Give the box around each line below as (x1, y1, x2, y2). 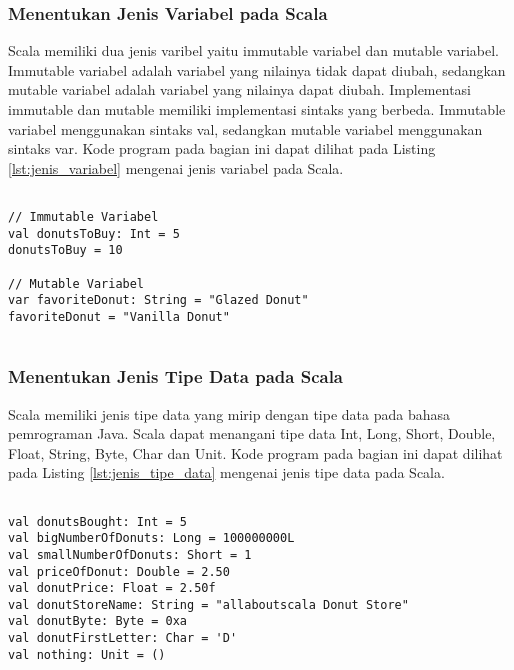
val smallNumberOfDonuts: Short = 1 (8, 547, 252, 562)
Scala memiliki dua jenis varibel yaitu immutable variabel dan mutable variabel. (8, 40, 500, 61)
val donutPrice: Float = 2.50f (8, 581, 216, 596)
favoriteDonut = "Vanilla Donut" (8, 309, 230, 324)
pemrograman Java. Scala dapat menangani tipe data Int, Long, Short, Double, (8, 423, 496, 444)
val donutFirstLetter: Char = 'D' (8, 631, 238, 646)
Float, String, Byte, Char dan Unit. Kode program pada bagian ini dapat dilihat (8, 442, 503, 463)
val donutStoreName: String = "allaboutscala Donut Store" (8, 597, 409, 612)
